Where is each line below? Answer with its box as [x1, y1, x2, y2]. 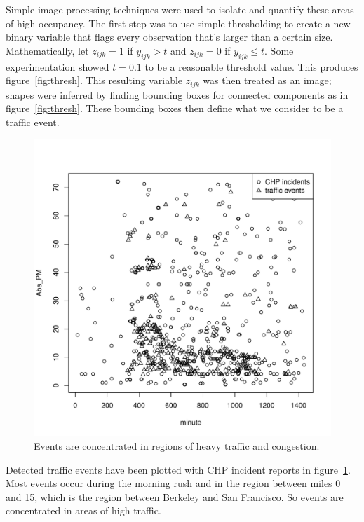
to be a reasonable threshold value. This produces [144, 59, 358, 74]
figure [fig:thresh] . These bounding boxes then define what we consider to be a [6, 101, 344, 116]
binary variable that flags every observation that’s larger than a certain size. [6, 29, 333, 44]
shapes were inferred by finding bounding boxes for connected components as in [6, 87, 349, 102]
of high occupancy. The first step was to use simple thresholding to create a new [6, 15, 351, 30]
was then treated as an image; [203, 73, 332, 88]
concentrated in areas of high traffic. [6, 503, 161, 518]
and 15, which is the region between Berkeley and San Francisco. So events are [6, 489, 344, 504]
